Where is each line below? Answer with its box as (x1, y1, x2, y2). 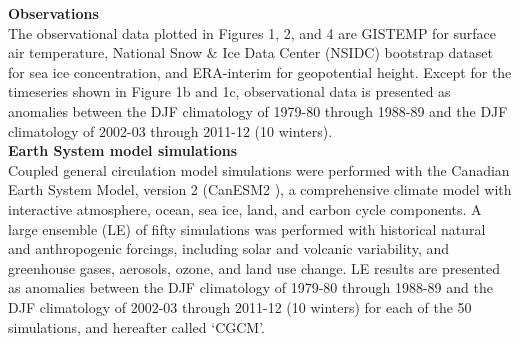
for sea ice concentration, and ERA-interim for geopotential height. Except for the (8, 61, 512, 82)
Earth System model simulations (8, 140, 237, 161)
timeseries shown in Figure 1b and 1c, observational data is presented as (8, 81, 451, 102)
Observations (8, 3, 99, 23)
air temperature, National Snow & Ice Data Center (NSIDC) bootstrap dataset (8, 42, 493, 63)
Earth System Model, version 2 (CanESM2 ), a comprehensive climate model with (8, 179, 512, 200)
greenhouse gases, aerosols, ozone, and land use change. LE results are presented (8, 257, 500, 278)
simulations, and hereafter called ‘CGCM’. (8, 316, 266, 337)
